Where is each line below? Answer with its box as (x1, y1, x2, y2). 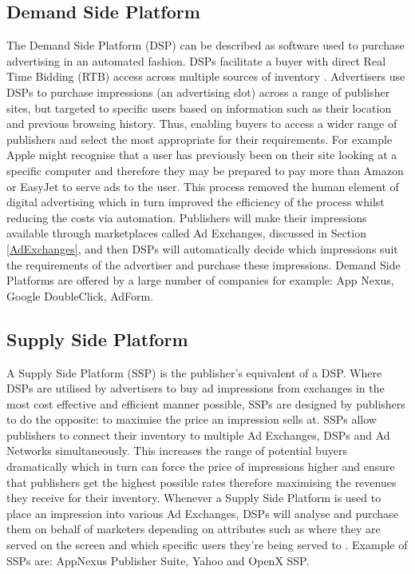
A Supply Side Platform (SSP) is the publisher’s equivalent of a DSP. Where (6, 364, 382, 381)
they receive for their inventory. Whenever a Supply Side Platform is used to (6, 489, 381, 506)
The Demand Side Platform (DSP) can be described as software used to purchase (6, 37, 405, 54)
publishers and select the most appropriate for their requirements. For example (6, 130, 393, 147)
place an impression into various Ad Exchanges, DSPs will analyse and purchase (6, 504, 398, 521)
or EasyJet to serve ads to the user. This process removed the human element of (6, 177, 399, 194)
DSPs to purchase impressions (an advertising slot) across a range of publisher (6, 83, 390, 100)
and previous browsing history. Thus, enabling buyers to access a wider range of (6, 115, 397, 132)
